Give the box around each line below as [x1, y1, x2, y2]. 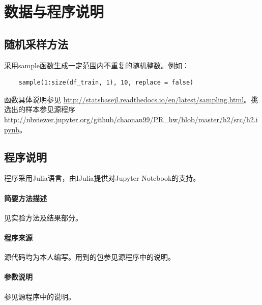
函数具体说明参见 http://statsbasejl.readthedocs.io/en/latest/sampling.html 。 [4, 94, 251, 104]
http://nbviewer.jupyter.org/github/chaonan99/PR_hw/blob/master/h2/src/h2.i [4, 114, 258, 124]
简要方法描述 [4, 192, 47, 203]
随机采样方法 [4, 36, 68, 51]
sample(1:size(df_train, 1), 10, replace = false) [18, 79, 194, 87]
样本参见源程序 [25, 104, 75, 115]
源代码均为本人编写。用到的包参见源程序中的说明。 [4, 252, 175, 262]
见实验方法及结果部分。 [4, 212, 82, 223]
